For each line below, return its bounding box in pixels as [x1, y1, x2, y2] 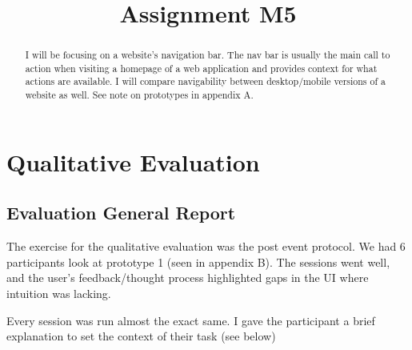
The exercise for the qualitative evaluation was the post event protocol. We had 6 [6, 238, 406, 255]
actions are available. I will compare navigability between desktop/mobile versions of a [25, 74, 386, 88]
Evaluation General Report [6, 200, 236, 225]
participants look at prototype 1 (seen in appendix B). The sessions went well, [6, 253, 390, 270]
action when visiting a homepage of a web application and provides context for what [25, 61, 378, 74]
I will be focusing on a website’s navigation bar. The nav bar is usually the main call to [25, 48, 390, 62]
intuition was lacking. [6, 284, 111, 301]
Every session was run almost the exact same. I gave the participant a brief [6, 312, 375, 328]
